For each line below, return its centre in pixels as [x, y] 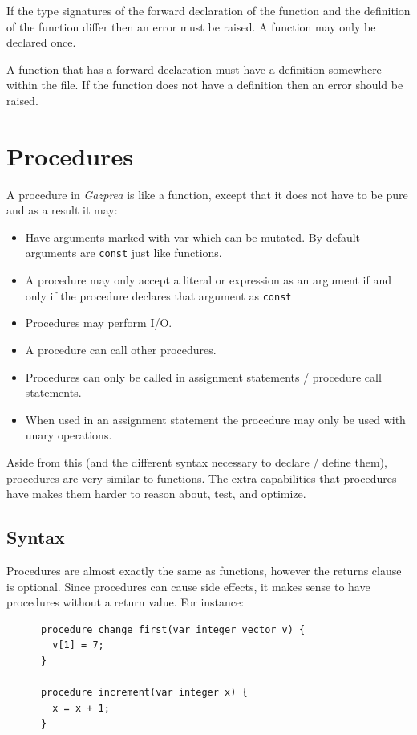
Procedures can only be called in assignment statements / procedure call [203, 376]
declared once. [41, 42]
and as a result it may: [62, 210]
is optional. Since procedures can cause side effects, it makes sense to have [188, 586]
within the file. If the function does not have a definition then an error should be [205, 85]
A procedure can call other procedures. [121, 349]
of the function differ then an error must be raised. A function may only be [191, 26]
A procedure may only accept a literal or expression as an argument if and [208, 280]
